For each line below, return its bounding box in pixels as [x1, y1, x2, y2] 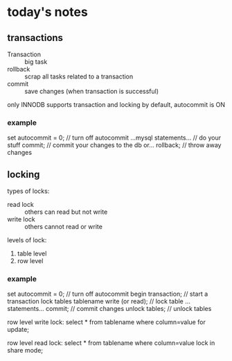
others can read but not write [24, 208, 108, 216]
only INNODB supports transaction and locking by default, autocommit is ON [7, 101, 226, 108]
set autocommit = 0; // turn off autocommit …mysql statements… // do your [7, 133, 222, 142]
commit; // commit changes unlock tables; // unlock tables [46, 305, 212, 313]
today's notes [7, 4, 88, 20]
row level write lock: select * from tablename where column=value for [7, 318, 206, 326]
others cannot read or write [24, 223, 102, 231]
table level [17, 249, 47, 258]
